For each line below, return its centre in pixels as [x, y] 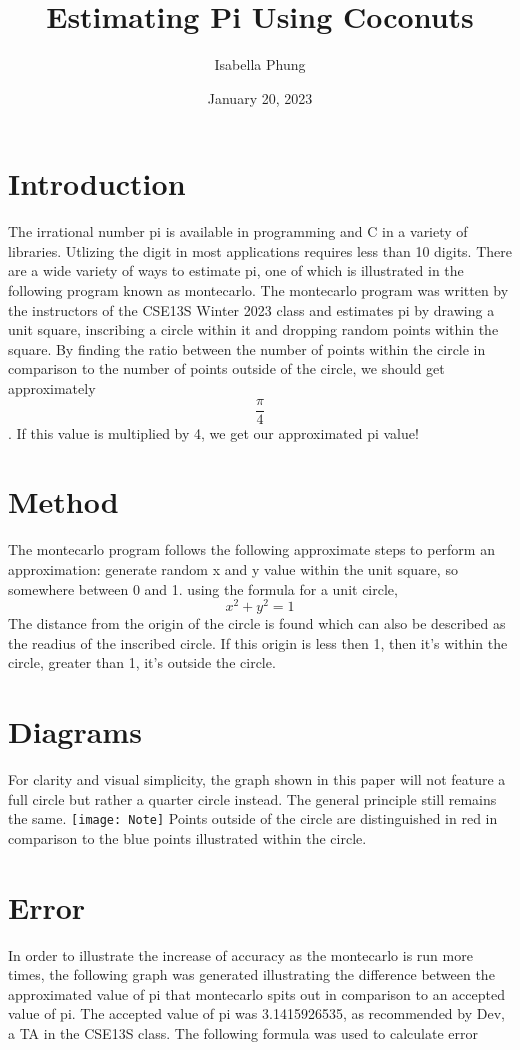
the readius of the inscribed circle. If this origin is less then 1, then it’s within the [258, 642]
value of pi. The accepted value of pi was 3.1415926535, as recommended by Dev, [256, 1013]
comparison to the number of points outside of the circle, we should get [226, 368]
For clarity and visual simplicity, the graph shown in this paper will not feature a [257, 779]
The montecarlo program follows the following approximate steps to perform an [251, 549]
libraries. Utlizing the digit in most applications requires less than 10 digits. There [260, 250]
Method [63, 501]
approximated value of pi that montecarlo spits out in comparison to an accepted [256, 993]
